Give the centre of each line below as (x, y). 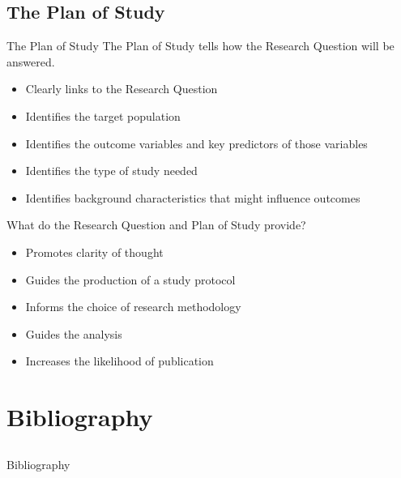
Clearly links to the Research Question (122, 89)
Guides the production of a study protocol (130, 279)
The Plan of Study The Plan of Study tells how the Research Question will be (200, 46)
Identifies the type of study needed (111, 171)
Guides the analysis (74, 333)
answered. (31, 61)
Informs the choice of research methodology (133, 307)
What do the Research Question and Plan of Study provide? (156, 225)
